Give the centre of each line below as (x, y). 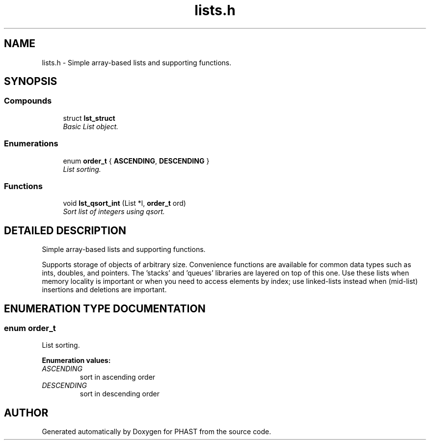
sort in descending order (120, 394)
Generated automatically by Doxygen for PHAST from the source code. (157, 432)
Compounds (28, 101)
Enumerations (31, 144)
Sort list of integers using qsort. (114, 212)
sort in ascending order (118, 377)
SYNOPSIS (31, 82)
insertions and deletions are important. (104, 290)
